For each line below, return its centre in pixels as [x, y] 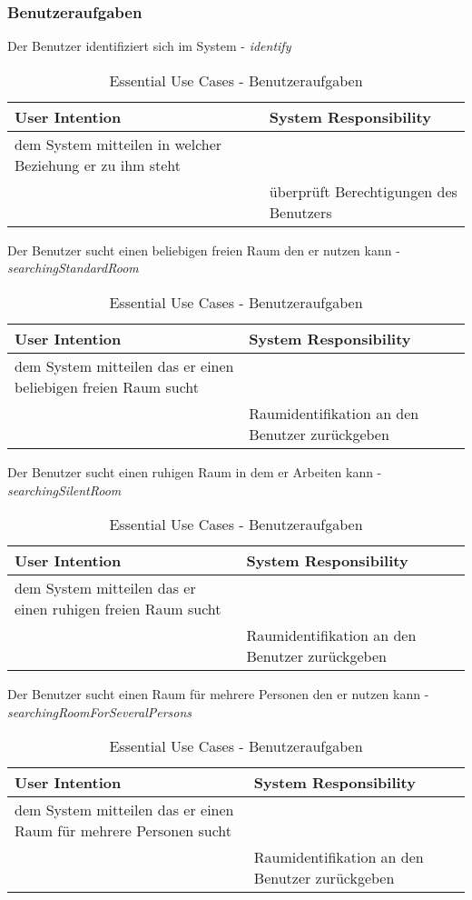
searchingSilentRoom [64, 490]
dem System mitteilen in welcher [118, 144]
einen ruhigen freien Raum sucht [118, 609]
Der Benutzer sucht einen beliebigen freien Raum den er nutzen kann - [204, 250]
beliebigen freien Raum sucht [107, 387]
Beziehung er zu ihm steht [98, 165]
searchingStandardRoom [73, 268]
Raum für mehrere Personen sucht [123, 831]
